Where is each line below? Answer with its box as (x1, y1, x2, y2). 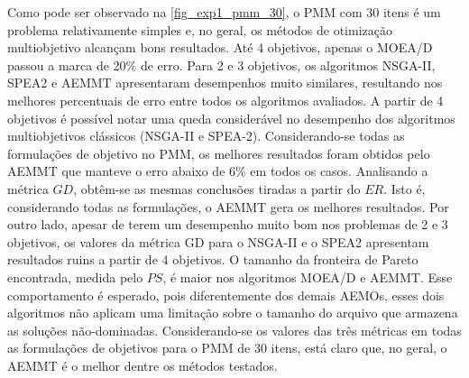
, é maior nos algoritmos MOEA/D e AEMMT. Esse (162, 267, 453, 286)
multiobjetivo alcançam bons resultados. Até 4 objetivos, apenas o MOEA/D (7, 38, 433, 57)
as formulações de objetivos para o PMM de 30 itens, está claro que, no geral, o (7, 338, 447, 357)
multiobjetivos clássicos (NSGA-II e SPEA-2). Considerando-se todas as (7, 126, 405, 145)
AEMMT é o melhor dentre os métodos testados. (7, 355, 278, 374)
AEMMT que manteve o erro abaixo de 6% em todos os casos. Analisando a (7, 161, 428, 180)
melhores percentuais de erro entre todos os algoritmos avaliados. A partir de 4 (7, 90, 444, 109)
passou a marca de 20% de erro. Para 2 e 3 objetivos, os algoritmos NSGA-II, (7, 55, 436, 74)
